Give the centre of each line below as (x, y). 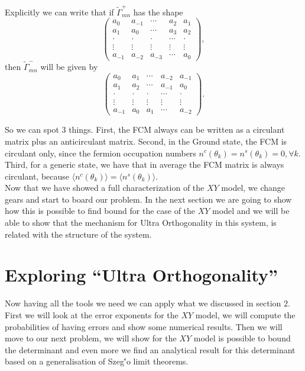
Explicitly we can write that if (59, 12)
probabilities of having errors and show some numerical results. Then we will (144, 326)
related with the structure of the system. (78, 234)
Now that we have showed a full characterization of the (105, 188)
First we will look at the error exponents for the (92, 314)
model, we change (253, 188)
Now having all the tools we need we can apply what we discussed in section (143, 303)
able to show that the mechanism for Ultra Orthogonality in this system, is (141, 223)
